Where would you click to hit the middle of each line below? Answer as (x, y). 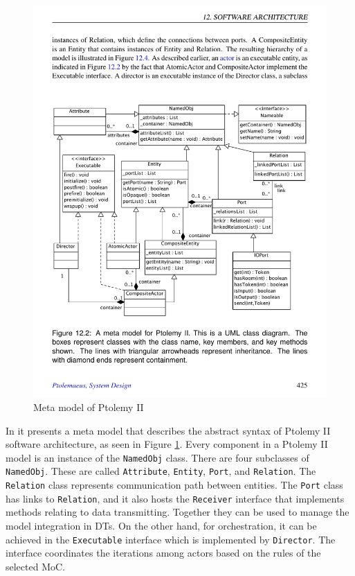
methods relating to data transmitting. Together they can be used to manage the (177, 512)
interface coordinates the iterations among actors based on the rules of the (163, 553)
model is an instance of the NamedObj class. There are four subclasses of (157, 457)
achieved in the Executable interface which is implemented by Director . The (171, 539)
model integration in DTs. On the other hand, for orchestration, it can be (161, 525)
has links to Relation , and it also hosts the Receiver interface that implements (175, 498)
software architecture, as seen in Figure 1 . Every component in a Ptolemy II (167, 444)
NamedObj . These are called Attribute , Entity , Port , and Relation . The (161, 471)
